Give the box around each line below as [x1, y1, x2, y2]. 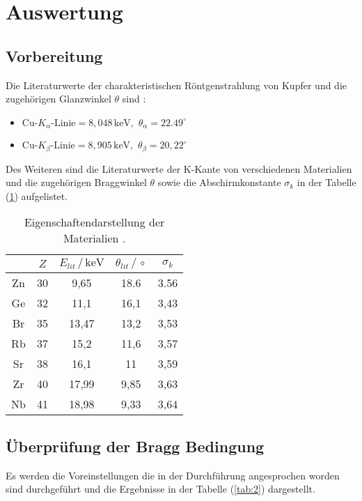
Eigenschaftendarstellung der [24, 214, 165, 231]
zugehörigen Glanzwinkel [6, 91, 111, 106]
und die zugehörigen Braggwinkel [6, 175, 147, 190]
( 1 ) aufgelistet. [6, 188, 68, 203]
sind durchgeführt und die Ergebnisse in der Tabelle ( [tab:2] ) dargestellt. [6, 481, 315, 496]
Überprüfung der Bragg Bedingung [6, 435, 265, 456]
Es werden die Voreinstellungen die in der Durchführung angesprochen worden [6, 468, 340, 482]
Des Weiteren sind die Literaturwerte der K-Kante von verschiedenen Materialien [6, 161, 352, 176]
